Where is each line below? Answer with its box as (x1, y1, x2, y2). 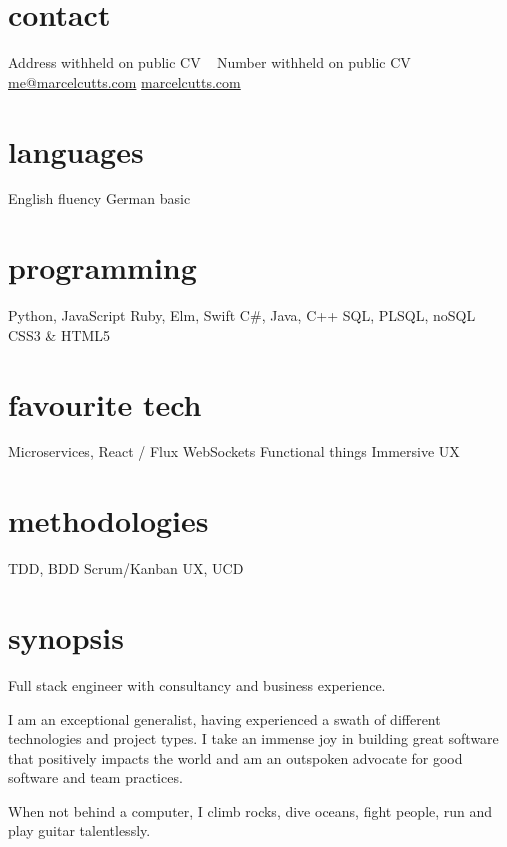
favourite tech (8, 383, 202, 424)
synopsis (8, 616, 124, 657)
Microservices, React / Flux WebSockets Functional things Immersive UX (8, 441, 460, 462)
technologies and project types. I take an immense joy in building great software (8, 728, 499, 749)
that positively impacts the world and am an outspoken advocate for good (8, 747, 463, 768)
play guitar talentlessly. (8, 820, 151, 841)
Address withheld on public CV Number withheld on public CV (8, 52, 411, 73)
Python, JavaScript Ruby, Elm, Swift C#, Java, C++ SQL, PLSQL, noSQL (8, 305, 476, 326)
